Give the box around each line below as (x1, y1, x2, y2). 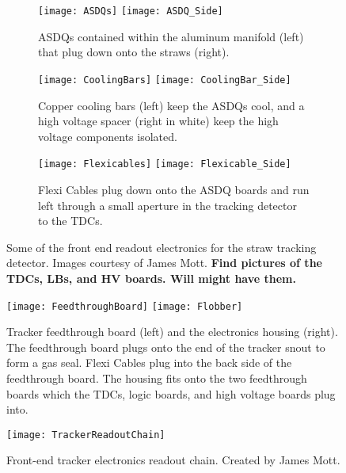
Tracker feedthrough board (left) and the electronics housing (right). (6, 323, 338, 340)
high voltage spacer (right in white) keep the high (38, 113, 279, 129)
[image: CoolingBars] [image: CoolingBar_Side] (38, 74, 291, 86)
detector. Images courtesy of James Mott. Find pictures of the (6, 254, 322, 271)
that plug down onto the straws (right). (38, 44, 230, 60)
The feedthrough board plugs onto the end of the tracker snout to (6, 338, 325, 355)
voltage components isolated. (38, 128, 177, 144)
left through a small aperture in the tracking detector (38, 196, 297, 213)
